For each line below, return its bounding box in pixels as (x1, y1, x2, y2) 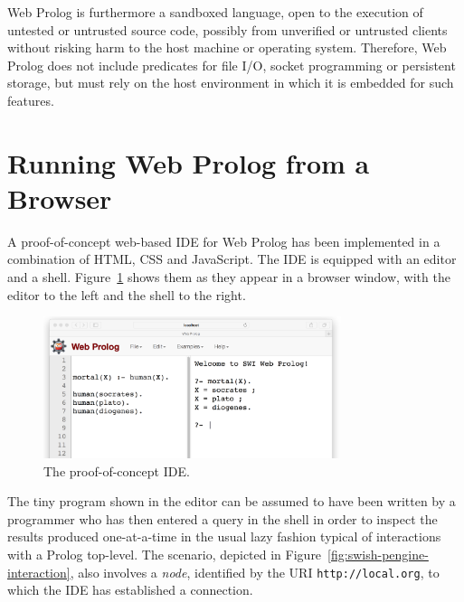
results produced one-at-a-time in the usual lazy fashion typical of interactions (7, 527, 441, 546)
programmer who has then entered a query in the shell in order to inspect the (7, 509, 438, 528)
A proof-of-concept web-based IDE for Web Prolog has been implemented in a (7, 231, 440, 250)
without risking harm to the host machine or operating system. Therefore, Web (7, 38, 447, 57)
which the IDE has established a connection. (7, 580, 253, 599)
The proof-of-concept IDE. (43, 461, 190, 480)
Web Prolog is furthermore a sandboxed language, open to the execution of (7, 3, 423, 21)
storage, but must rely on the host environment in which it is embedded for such (7, 73, 454, 92)
